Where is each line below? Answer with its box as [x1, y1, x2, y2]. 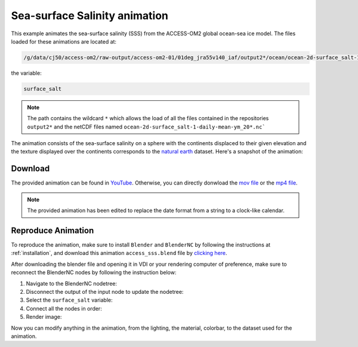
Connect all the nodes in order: [26, 305, 103, 312]
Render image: [26, 314, 62, 321]
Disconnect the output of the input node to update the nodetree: [26, 288, 184, 295]
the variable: [11, 69, 42, 76]
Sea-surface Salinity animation [11, 9, 169, 22]
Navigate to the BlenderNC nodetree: [26, 280, 118, 287]
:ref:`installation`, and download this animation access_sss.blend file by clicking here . [11, 250, 227, 257]
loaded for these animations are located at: [11, 38, 116, 45]
